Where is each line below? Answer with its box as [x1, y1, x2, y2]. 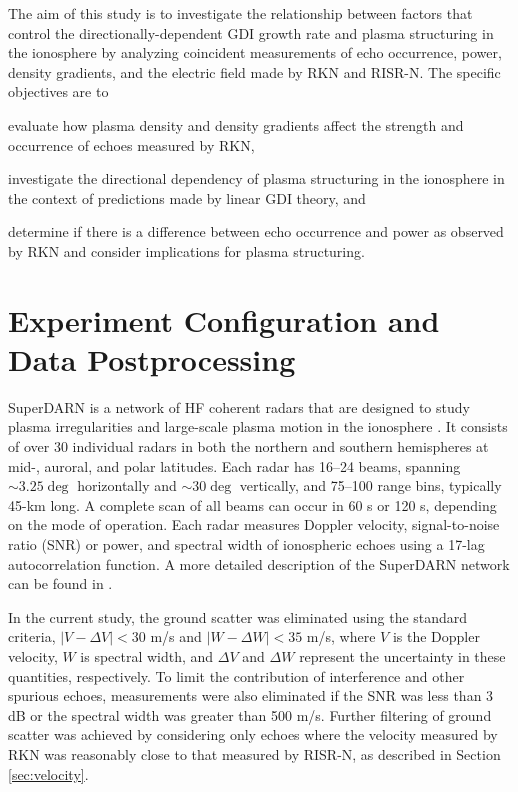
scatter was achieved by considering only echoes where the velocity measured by [8, 724, 498, 745]
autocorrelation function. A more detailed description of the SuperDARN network [8, 553, 510, 574]
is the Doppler [392, 626, 480, 647]
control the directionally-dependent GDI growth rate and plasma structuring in [8, 22, 494, 43]
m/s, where [306, 626, 376, 647]
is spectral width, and [80, 645, 214, 666]
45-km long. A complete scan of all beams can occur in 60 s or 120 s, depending [8, 494, 497, 515]
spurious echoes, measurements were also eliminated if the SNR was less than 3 [8, 685, 494, 706]
